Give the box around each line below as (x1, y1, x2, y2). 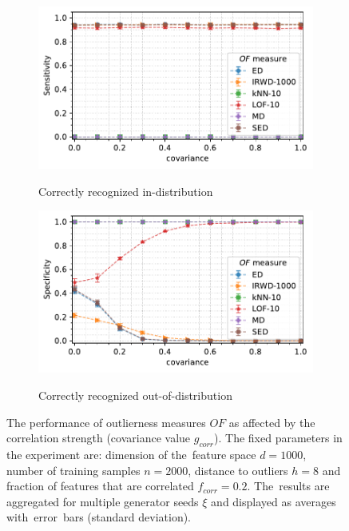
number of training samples (6, 461, 141, 478)
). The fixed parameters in (214, 429, 343, 446)
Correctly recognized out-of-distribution (38, 387, 232, 403)
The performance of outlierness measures (6, 413, 206, 430)
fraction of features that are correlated (6, 477, 194, 494)
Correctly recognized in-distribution (38, 182, 213, 199)
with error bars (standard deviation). (6, 509, 192, 525)
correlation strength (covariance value (6, 429, 191, 446)
